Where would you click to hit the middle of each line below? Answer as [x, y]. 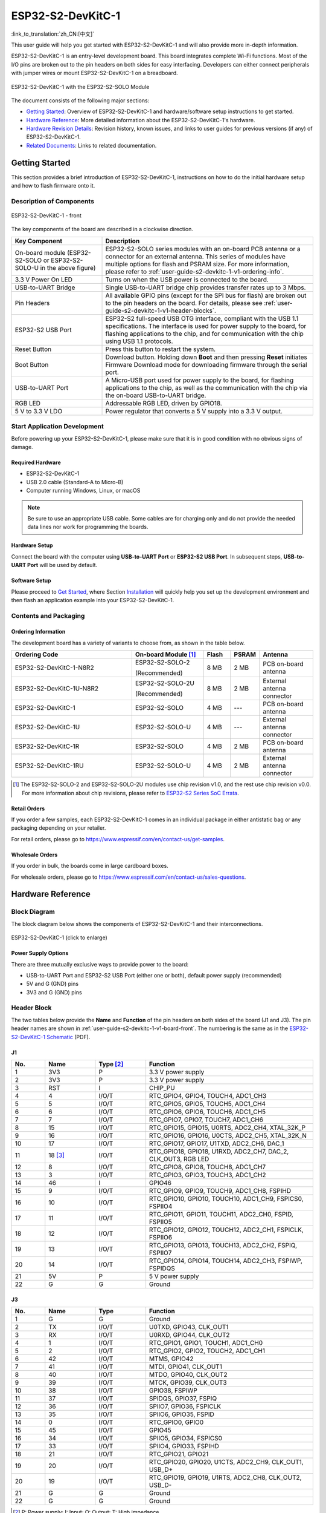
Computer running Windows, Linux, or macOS [83, 491]
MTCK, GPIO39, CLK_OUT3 [188, 1383]
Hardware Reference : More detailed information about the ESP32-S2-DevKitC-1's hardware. [141, 120]
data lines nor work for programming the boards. [88, 527]
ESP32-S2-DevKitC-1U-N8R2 [57, 689]
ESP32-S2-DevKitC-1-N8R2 [54, 668]
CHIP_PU [162, 1088]
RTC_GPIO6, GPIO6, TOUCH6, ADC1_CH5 [207, 1112]
